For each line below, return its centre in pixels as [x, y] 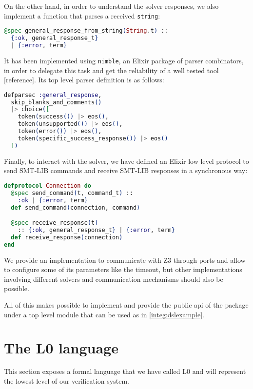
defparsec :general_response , [53, 95]
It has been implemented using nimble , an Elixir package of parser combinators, [124, 60]
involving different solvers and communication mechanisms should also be [114, 279]
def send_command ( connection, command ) [76, 207]
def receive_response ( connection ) [67, 237]
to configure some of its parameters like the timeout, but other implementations [123, 269]
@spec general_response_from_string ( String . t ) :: [86, 31]
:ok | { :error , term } [53, 200]
